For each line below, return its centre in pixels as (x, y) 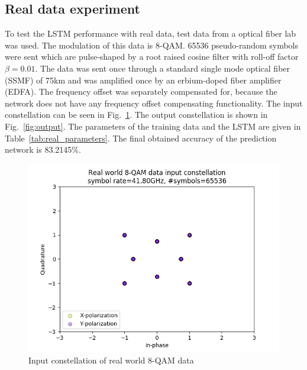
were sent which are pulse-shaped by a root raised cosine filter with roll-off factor (152, 57)
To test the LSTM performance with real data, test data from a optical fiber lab (151, 33)
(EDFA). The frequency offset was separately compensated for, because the (141, 91)
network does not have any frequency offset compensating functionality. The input (154, 103)
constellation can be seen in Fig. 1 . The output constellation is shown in (136, 115)
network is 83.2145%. (43, 149)
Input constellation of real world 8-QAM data (111, 360)
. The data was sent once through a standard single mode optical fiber (163, 68)
